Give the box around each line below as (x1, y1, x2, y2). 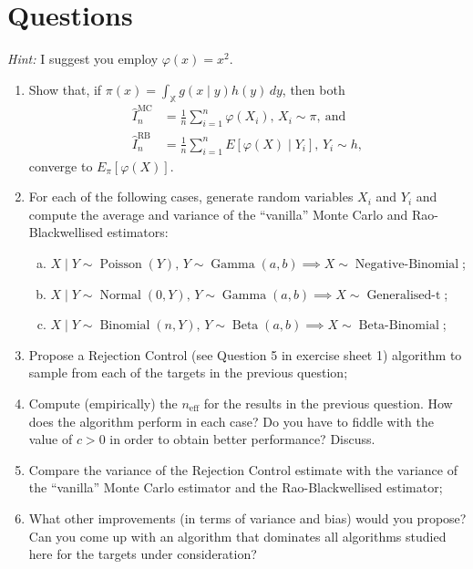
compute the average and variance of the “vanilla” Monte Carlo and (28, 204, 408, 223)
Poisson (99, 257, 142, 271)
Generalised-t (366, 288, 441, 302)
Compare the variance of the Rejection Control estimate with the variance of (28, 460, 458, 479)
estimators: (107, 222, 169, 242)
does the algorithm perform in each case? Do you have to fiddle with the (28, 411, 434, 430)
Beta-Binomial (358, 319, 439, 333)
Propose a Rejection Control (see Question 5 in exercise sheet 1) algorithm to (28, 345, 462, 364)
